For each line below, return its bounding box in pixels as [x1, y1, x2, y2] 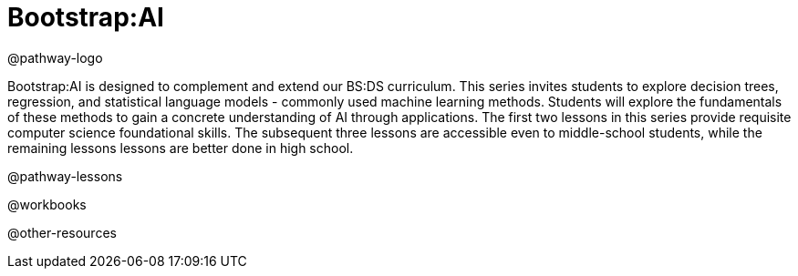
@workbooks [7, 196, 87, 212]
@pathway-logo [7, 49, 103, 66]
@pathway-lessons [7, 168, 123, 184]
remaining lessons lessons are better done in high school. [7, 139, 354, 156]
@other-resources [7, 224, 117, 240]
